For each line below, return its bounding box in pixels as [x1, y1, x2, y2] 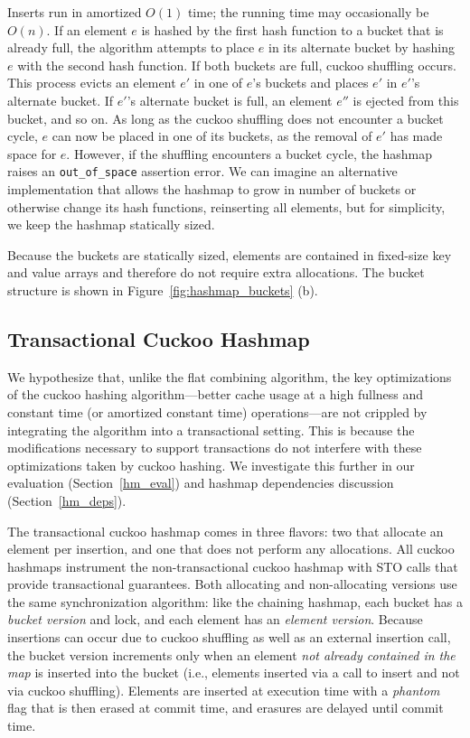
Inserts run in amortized [7, 3, 142, 21]
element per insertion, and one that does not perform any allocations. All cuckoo [7, 539, 455, 558]
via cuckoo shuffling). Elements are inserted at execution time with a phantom [7, 680, 440, 699]
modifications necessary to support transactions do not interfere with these [7, 438, 422, 457]
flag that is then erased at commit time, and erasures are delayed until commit [7, 698, 444, 717]
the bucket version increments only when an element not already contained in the [7, 645, 456, 664]
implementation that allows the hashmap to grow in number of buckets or [7, 180, 417, 198]
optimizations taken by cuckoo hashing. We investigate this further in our [7, 455, 415, 474]
